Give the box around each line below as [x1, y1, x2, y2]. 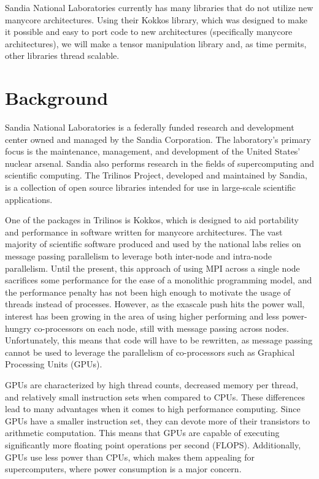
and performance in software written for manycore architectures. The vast [5, 225, 283, 238]
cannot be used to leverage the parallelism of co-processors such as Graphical [5, 345, 295, 358]
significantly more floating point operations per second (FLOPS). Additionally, [5, 438, 301, 451]
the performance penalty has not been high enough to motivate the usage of [5, 285, 291, 298]
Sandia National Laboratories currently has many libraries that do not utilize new [5, 1, 313, 13]
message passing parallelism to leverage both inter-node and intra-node [5, 250, 272, 262]
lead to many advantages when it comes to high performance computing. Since [5, 402, 301, 415]
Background [5, 85, 109, 110]
